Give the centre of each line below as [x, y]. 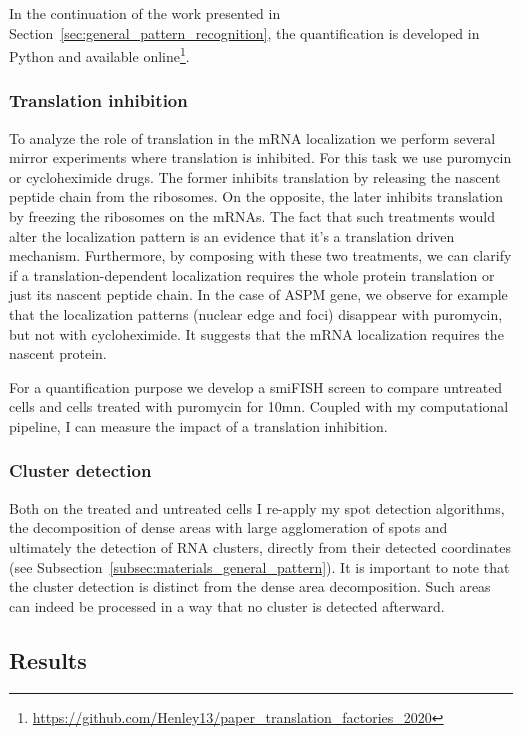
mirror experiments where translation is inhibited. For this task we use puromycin [260, 157]
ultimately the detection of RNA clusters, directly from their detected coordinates [260, 546]
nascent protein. [58, 353]
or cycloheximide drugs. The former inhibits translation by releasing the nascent [255, 176]
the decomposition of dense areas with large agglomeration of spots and [228, 527]
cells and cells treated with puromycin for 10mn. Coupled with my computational [259, 406]
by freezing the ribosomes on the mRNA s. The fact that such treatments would [252, 216]
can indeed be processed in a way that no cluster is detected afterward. [227, 605]
